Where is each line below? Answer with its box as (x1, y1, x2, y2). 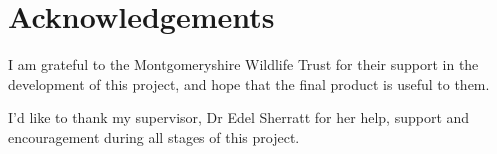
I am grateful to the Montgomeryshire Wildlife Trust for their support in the (8, 54, 479, 75)
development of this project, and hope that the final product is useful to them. (8, 73, 490, 94)
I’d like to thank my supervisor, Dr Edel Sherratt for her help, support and (8, 107, 470, 128)
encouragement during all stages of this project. (8, 126, 300, 147)
